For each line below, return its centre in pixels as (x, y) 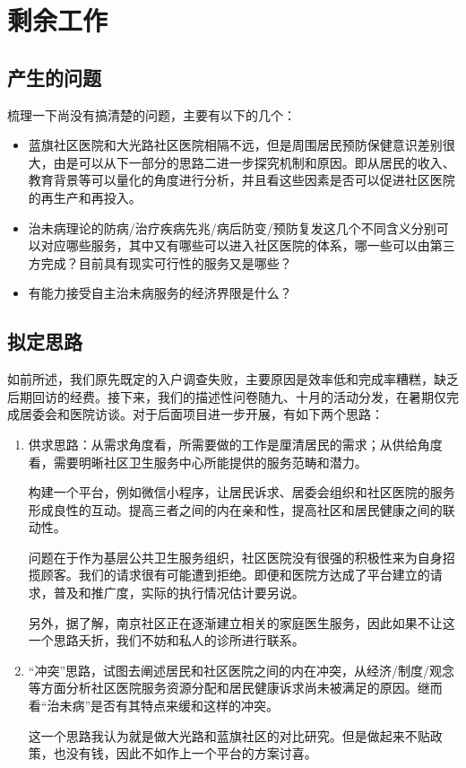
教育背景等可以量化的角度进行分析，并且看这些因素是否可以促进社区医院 (242, 180)
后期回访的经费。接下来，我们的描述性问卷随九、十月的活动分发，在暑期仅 (227, 396)
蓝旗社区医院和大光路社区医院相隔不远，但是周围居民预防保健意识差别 (235, 145)
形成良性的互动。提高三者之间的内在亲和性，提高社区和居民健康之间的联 (242, 509)
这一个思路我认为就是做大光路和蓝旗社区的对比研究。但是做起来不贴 (229, 735)
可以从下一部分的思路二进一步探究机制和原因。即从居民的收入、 (267, 162)
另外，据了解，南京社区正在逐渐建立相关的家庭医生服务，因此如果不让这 (242, 622)
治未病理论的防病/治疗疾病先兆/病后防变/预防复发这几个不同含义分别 (232, 227)
